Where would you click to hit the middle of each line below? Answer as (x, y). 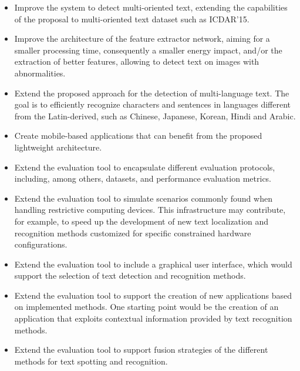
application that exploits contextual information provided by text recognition (153, 318)
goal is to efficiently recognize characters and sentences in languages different (153, 104)
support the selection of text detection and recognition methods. (130, 275)
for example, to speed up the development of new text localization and (141, 221)
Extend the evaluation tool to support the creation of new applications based (153, 295)
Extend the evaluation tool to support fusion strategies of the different (141, 350)
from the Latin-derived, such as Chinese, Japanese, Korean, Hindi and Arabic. (155, 116)
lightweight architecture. (58, 147)
